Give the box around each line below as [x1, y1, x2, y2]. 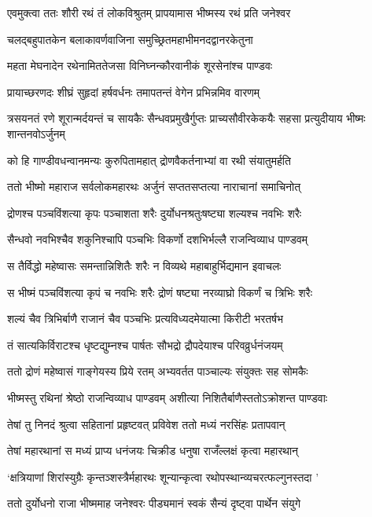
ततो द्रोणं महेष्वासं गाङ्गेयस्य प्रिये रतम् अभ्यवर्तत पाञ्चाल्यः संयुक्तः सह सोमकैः [7, 363, 308, 379]
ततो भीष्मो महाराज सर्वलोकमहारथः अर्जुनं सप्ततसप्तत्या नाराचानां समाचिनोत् [7, 178, 301, 195]
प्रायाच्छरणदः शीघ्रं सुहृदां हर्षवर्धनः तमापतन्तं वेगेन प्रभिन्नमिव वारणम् [7, 83, 260, 100]
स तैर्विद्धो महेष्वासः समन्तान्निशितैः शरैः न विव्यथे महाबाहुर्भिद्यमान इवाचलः [7, 257, 282, 273]
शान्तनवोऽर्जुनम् [7, 125, 65, 141]
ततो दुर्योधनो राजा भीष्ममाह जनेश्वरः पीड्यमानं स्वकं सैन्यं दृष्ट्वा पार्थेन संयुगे [7, 495, 300, 511]
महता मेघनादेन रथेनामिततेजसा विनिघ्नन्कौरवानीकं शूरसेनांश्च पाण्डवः [7, 57, 273, 74]
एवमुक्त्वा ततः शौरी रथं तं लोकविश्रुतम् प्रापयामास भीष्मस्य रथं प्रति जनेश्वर [7, 5, 291, 20]
